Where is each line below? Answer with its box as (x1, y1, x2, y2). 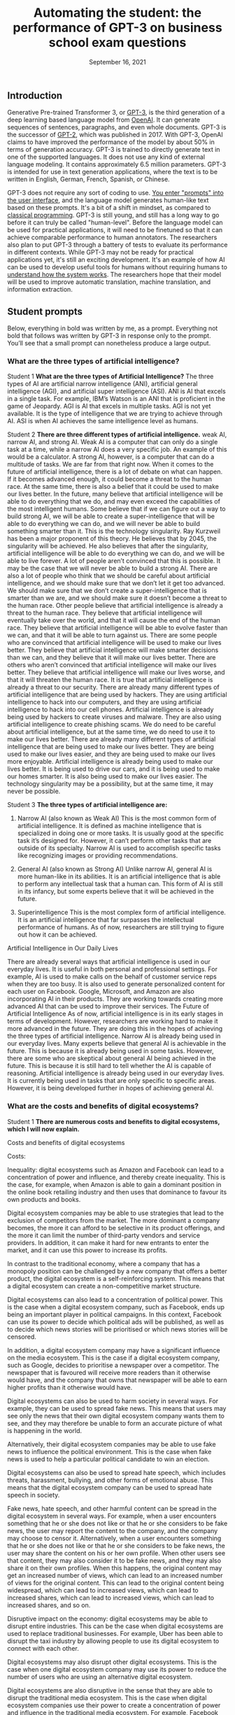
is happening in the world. (7, 1426, 83, 1435)
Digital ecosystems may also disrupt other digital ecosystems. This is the (7, 1658, 218, 1666)
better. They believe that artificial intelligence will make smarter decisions (7, 646, 219, 655)
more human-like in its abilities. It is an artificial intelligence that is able (17, 872, 221, 881)
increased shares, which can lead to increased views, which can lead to (7, 1593, 215, 1602)
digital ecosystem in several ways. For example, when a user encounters (7, 1511, 217, 1520)
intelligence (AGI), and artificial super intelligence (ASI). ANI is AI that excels (7, 387, 226, 396)
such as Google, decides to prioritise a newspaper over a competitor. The (7, 1360, 219, 1369)
